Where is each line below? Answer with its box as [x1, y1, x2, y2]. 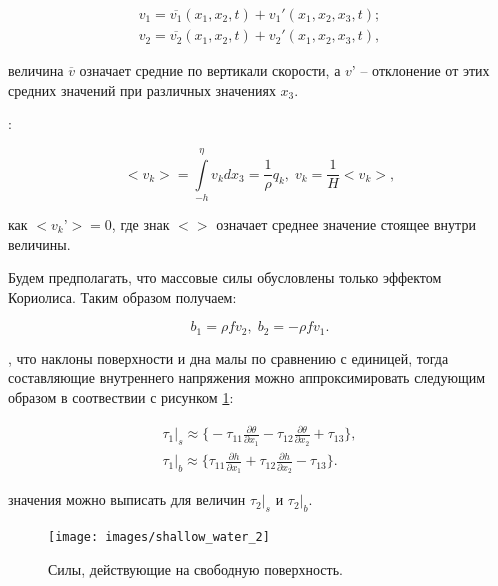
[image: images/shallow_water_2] [48, 529, 270, 544]
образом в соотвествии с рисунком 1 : [8, 386, 234, 407]
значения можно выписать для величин [8, 489, 246, 510]
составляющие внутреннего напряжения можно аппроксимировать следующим [8, 367, 486, 388]
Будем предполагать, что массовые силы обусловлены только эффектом [8, 267, 442, 288]
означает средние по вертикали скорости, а [79, 60, 341, 81]
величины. [8, 233, 71, 254]
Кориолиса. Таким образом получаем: [8, 286, 237, 307]
